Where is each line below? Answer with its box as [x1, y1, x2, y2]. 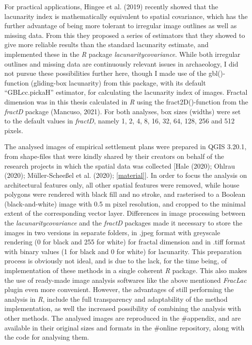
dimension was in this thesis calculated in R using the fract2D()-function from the [4, 96, 248, 106]
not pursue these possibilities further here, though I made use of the [4, 68, 206, 78]
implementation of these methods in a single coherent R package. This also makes [4, 265, 247, 276]
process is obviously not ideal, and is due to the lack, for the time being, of [4, 256, 227, 266]
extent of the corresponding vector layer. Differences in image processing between [4, 208, 246, 218]
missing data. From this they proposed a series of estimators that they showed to [4, 30, 245, 40]
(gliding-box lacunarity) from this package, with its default [31, 77, 206, 87]
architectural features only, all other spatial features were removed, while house [4, 179, 239, 190]
